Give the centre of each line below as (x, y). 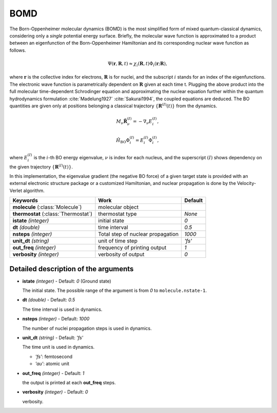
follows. (18, 50)
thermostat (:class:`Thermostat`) (52, 214)
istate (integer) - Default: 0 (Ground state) (67, 281)
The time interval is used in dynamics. (62, 309)
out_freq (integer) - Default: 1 (53, 373)
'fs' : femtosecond (54, 356)
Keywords (25, 200)
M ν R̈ (122, 122)
